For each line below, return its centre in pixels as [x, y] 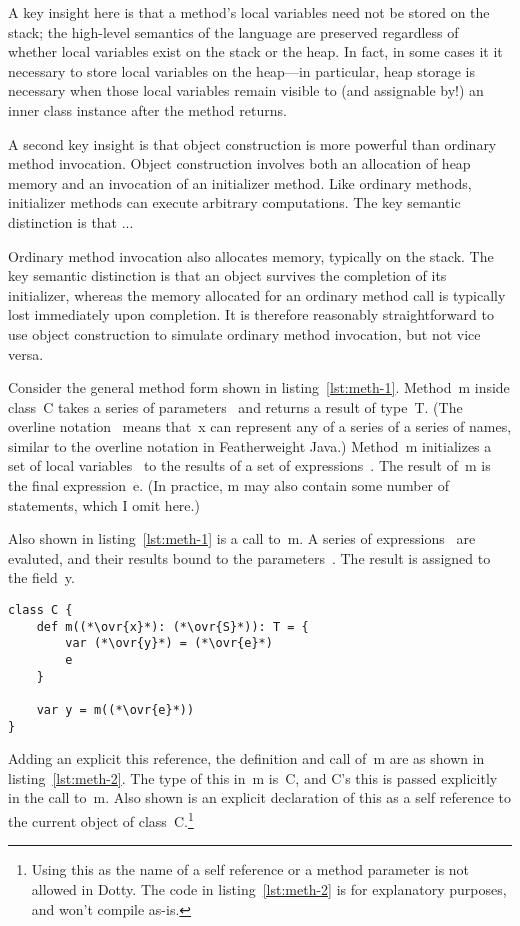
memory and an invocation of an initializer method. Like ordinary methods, [240, 182]
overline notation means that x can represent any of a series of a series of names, [260, 426]
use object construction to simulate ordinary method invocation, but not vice [244, 333]
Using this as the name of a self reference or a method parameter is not [250, 869]
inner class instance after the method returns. [147, 109]
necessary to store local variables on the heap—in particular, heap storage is [241, 70]
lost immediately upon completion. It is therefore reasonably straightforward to [251, 314]
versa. [26, 353]
